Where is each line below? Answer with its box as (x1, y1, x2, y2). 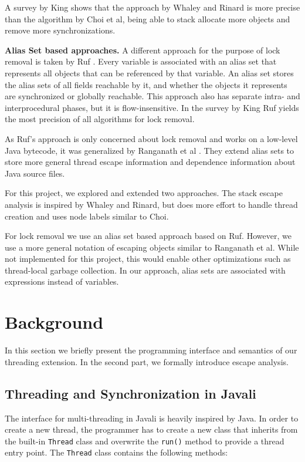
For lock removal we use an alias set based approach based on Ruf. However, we (5, 230, 292, 242)
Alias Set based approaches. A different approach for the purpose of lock (5, 43, 280, 56)
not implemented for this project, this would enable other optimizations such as (5, 252, 291, 265)
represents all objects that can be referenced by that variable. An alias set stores (5, 66, 294, 79)
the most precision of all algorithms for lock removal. (5, 113, 195, 125)
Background (5, 310, 104, 334)
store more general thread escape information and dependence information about (5, 156, 296, 168)
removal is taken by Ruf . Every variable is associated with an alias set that (5, 55, 277, 68)
